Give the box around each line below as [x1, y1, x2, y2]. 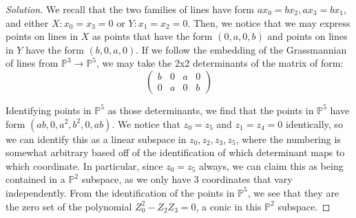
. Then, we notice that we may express [187, 15, 350, 30]
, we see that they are [247, 185, 339, 199]
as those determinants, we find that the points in [107, 102, 314, 117]
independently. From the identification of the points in [6, 185, 235, 199]
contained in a [6, 172, 65, 186]
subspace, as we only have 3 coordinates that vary [81, 172, 293, 186]
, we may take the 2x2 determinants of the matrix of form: [96, 56, 344, 70]
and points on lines [267, 29, 348, 43]
